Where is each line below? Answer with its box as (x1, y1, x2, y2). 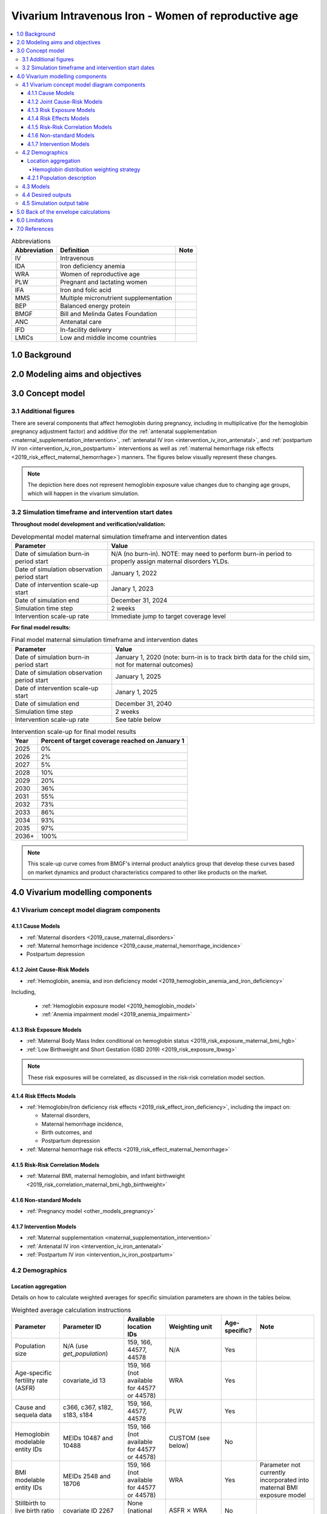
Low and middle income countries (59, 334, 157, 342)
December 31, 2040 (115, 699, 172, 708)
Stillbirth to (15, 1499, 46, 1507)
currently (259, 1468, 286, 1476)
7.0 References (16, 225, 54, 233)
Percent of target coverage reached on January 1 (41, 736, 185, 745)
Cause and (15, 1403, 46, 1411)
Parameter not (259, 1460, 301, 1469)
